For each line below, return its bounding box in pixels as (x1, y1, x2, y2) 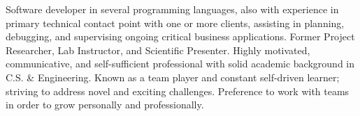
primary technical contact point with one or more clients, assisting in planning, (6, 15, 345, 30)
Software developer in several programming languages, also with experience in (6, 2, 339, 16)
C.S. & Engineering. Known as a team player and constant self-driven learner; (6, 69, 340, 84)
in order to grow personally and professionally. (6, 97, 204, 112)
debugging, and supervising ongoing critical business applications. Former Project (6, 29, 355, 44)
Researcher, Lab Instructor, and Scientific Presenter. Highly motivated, (6, 42, 310, 57)
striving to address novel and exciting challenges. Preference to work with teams (6, 83, 350, 98)
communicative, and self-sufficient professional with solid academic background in (6, 56, 355, 71)
